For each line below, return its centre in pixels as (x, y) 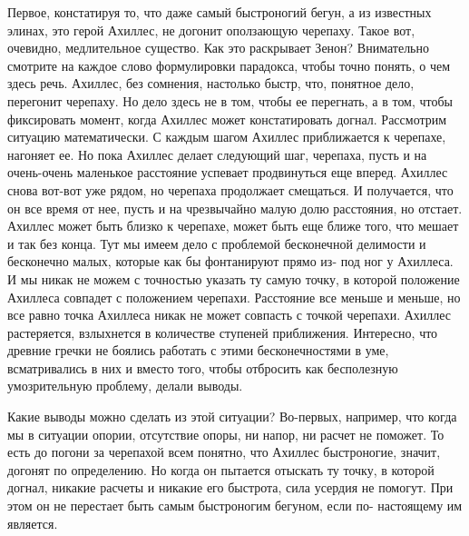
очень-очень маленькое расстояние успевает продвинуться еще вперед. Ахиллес (228, 172)
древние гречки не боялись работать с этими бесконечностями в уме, (198, 350)
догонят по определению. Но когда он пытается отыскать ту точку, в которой (221, 469)
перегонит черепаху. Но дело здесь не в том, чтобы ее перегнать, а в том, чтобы (230, 100)
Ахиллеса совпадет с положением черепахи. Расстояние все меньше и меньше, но (234, 297)
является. (33, 523)
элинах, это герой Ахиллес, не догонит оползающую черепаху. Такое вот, (211, 30)
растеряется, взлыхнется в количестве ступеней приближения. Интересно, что (223, 332)
